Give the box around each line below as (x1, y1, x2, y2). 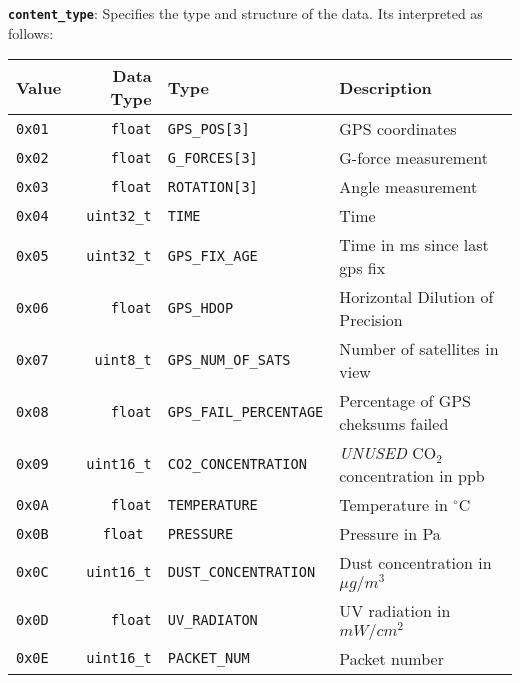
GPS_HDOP (167, 300, 234, 317)
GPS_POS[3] (167, 120, 250, 137)
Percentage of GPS (339, 389, 471, 413)
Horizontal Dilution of (339, 285, 494, 309)
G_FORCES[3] (167, 149, 258, 166)
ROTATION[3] (167, 178, 258, 195)
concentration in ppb (339, 464, 485, 488)
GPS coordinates (339, 117, 457, 141)
